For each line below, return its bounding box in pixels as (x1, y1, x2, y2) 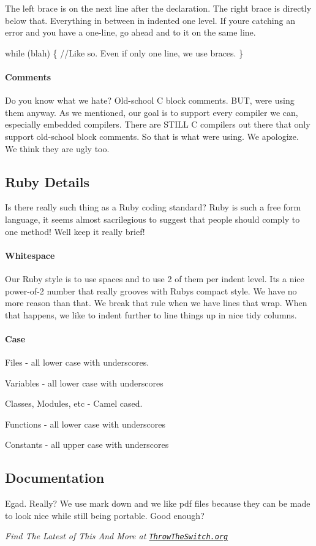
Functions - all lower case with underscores (5, 417, 165, 430)
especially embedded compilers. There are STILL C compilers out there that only (5, 118, 310, 131)
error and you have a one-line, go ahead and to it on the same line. (5, 26, 256, 39)
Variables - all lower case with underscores (5, 376, 164, 389)
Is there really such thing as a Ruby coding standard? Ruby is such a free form (5, 201, 301, 213)
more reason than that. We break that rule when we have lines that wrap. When (5, 296, 307, 309)
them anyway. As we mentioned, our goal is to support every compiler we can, (5, 106, 298, 118)
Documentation (5, 468, 105, 487)
